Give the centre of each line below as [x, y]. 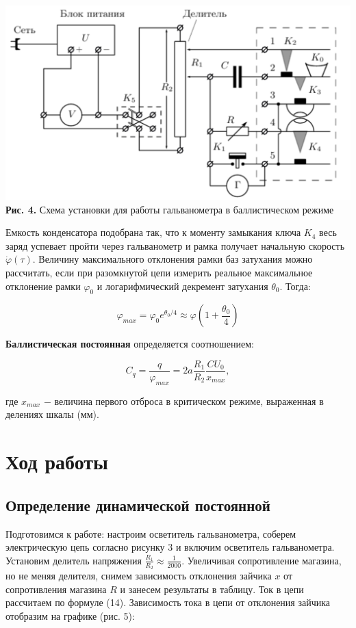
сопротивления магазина [56, 589]
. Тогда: [295, 286]
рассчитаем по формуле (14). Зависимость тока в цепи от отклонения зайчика [168, 602]
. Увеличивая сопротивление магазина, [262, 560]
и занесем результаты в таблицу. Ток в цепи [212, 589]
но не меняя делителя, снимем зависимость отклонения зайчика [139, 575]
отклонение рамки [43, 286]
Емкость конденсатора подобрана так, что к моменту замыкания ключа [153, 232]
